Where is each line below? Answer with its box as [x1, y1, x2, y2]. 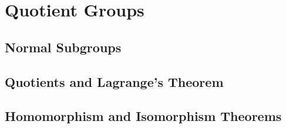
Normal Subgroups [5, 38, 122, 56]
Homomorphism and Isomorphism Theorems [5, 107, 282, 125]
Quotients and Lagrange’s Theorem [5, 72, 224, 90]
